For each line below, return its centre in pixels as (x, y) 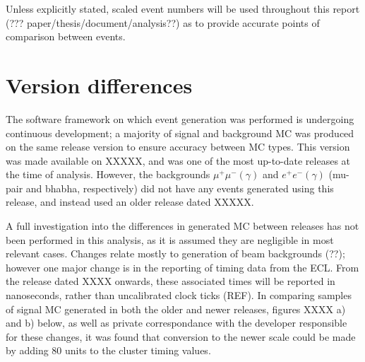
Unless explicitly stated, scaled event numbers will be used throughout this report (183, 8)
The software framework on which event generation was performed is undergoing (180, 118)
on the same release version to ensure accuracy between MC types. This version (178, 147)
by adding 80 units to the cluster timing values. (108, 350)
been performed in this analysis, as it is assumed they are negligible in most (170, 239)
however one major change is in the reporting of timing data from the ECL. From (182, 267)
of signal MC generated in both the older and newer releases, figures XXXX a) (176, 309)
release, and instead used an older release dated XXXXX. (130, 202)
